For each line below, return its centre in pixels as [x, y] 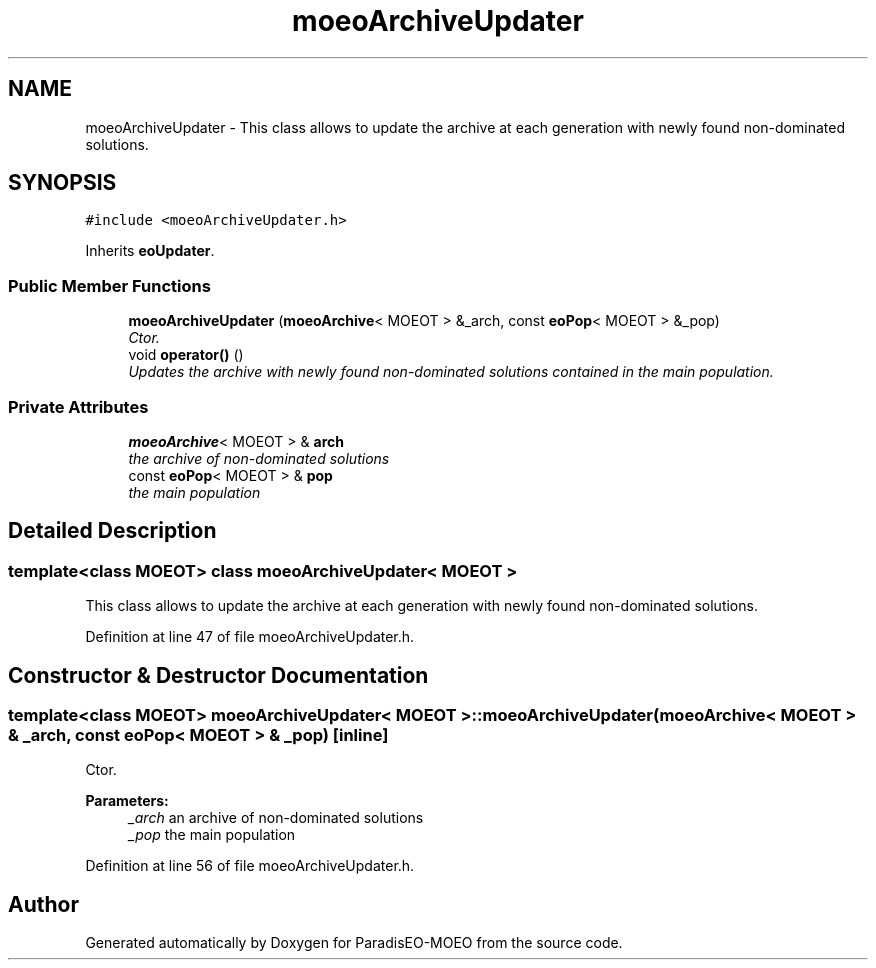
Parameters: [127, 801]
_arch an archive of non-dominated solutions [276, 818]
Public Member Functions [109, 285]
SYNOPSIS [62, 183]
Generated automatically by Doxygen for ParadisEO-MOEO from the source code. [354, 943]
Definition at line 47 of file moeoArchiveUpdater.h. [250, 637]
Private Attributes [78, 406]
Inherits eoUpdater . [150, 251]
